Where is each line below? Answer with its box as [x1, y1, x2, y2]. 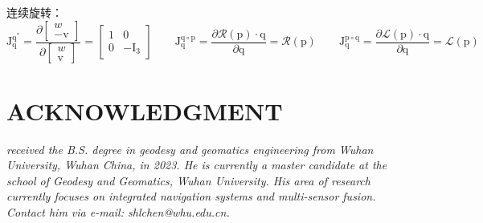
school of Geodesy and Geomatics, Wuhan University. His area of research [6, 172, 370, 189]
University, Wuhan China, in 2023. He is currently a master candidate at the [6, 156, 387, 173]
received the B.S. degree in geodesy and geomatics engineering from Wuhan [6, 140, 374, 157]
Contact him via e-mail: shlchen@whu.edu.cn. [6, 203, 230, 220]
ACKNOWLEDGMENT [6, 94, 283, 127]
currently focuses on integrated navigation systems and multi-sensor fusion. [6, 188, 376, 205]
